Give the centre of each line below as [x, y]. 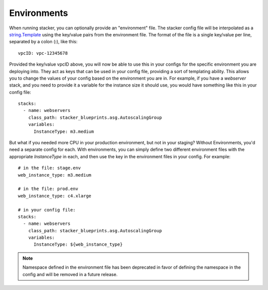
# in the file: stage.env [50, 168]
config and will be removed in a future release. [70, 274]
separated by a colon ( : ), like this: [43, 42]
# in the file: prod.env [48, 189]
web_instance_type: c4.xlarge [55, 196]
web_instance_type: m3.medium [55, 175]
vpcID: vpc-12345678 [43, 53]
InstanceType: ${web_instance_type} [78, 244]
